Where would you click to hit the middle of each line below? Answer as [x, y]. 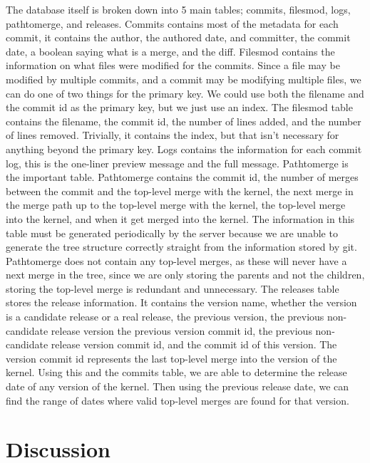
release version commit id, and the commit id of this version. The [194, 344]
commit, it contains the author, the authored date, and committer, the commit [178, 37]
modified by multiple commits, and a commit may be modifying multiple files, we [184, 79]
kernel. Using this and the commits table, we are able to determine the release [176, 372]
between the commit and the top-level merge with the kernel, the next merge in [180, 191]
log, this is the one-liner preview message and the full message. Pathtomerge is [177, 163]
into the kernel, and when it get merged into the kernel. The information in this [180, 218]
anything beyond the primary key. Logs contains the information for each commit [184, 149]
